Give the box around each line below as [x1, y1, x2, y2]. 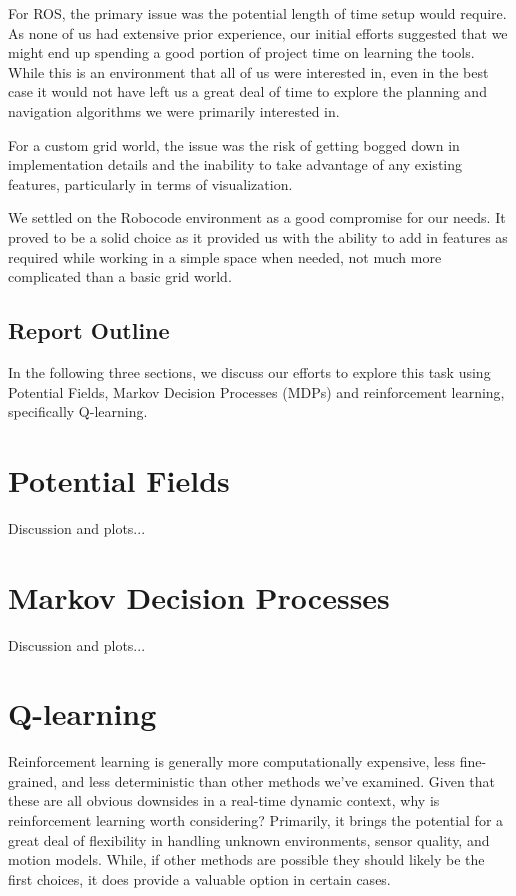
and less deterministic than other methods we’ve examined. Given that [61, 770, 496, 791]
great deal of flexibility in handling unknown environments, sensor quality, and [8, 829, 490, 850]
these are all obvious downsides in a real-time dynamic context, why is [8, 790, 440, 811]
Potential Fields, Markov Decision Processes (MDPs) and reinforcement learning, [8, 381, 505, 402]
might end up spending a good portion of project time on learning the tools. [8, 42, 475, 63]
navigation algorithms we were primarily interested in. [8, 100, 340, 121]
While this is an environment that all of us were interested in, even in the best [8, 61, 489, 82]
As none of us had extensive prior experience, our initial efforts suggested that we [8, 22, 508, 43]
